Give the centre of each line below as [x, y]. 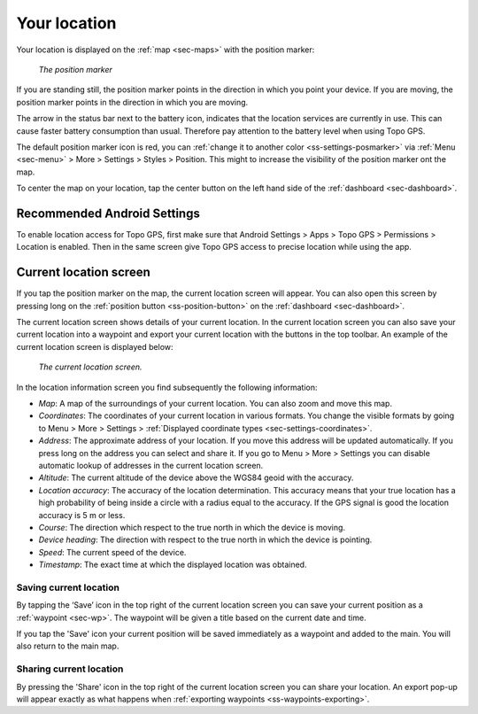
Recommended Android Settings [108, 213]
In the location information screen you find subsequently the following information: [167, 387]
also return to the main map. [68, 646]
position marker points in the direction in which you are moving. [132, 102]
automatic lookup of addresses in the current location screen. [151, 465]
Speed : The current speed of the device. [112, 552]
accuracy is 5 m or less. [82, 515]
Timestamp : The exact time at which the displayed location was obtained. [173, 565]
